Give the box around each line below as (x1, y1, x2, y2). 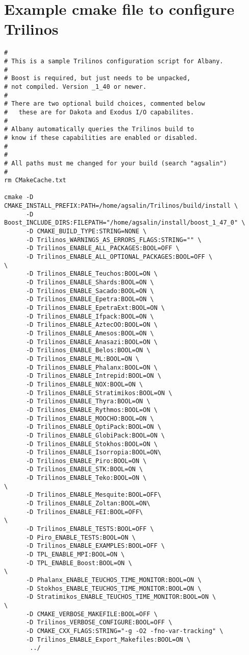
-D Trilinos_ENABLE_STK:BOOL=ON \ (26, 466, 143, 473)
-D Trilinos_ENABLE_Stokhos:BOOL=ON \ (26, 440, 158, 448)
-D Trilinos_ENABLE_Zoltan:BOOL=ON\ (26, 500, 151, 507)
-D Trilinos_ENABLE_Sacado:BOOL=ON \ (26, 287, 154, 295)
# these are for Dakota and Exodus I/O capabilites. (4, 108, 194, 116)
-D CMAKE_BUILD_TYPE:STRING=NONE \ (26, 228, 147, 235)
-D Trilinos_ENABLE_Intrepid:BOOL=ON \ (26, 372, 161, 380)
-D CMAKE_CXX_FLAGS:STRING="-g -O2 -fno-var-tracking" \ (26, 627, 223, 635)
